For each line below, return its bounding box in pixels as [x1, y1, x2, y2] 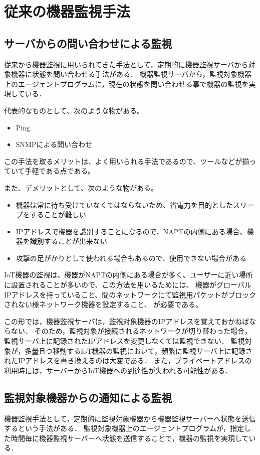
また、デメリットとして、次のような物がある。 [4, 182, 158, 193]
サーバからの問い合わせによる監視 [4, 35, 172, 51]
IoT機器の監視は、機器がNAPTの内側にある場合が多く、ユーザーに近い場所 [4, 269, 253, 280]
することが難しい [30, 209, 86, 220]
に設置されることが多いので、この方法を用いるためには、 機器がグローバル [4, 279, 251, 290]
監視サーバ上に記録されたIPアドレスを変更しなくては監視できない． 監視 [4, 336, 245, 346]
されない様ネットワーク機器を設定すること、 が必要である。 [4, 299, 202, 310]
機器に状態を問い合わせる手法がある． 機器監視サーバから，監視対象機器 [11, 69, 252, 79]
